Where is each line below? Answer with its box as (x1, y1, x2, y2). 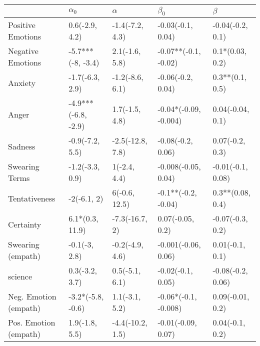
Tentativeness (8, 192, 55, 204)
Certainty (8, 218, 41, 230)
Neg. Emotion (8, 290, 56, 302)
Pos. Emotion (8, 316, 55, 328)
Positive (8, 19, 35, 31)
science (8, 270, 32, 282)
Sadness (8, 140, 35, 152)
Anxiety (8, 76, 36, 88)
